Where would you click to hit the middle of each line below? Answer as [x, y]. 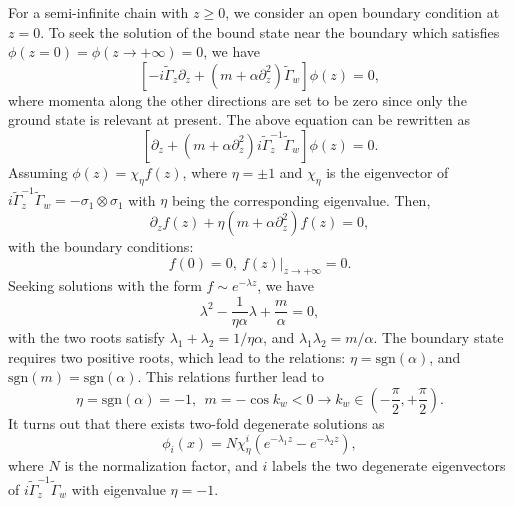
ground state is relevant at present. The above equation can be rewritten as [239, 119]
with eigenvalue [118, 488]
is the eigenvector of [387, 171]
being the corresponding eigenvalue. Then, [301, 199]
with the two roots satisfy [86, 337]
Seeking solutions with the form [105, 285]
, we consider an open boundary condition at [362, 12]
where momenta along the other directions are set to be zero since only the [237, 99]
